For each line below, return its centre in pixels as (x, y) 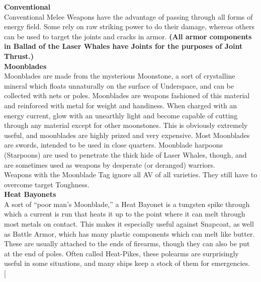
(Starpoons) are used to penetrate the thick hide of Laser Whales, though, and (125, 154)
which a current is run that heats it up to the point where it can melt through (125, 214)
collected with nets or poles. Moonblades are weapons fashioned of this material (127, 95)
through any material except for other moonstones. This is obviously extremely (126, 125)
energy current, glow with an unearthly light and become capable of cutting (121, 115)
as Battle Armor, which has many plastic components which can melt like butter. (129, 233)
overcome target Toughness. (47, 184)
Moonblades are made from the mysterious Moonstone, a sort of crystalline (120, 76)
